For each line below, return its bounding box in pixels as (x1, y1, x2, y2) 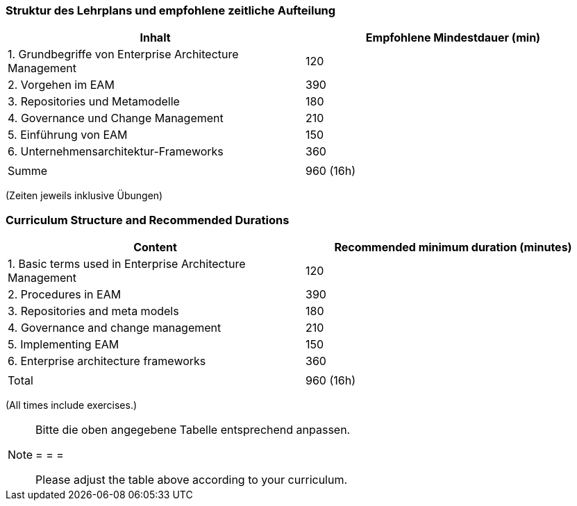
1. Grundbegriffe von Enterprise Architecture (8, 47, 239, 62)
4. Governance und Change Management (8, 111, 224, 126)
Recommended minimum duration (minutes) (334, 240, 572, 255)
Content (133, 240, 177, 255)
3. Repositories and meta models (8, 304, 179, 319)
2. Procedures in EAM (8, 287, 122, 302)
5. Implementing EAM (8, 337, 119, 352)
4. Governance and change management (8, 321, 221, 335)
